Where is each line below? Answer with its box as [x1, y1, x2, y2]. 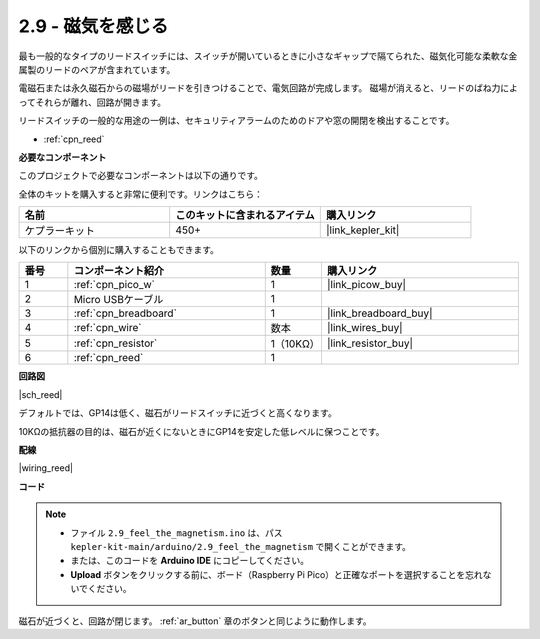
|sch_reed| [18, 388, 63, 400]
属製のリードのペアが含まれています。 [18, 63, 176, 75]
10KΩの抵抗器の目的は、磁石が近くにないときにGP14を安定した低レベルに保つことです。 [18, 425, 385, 437]
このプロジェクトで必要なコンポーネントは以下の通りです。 [18, 170, 264, 182]
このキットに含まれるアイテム [175, 208, 315, 222]
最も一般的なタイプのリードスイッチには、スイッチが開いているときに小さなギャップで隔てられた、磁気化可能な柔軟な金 [18, 50, 518, 62]
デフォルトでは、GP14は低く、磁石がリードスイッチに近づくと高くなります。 [18, 407, 337, 419]
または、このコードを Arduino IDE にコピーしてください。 [70, 555, 310, 567]
